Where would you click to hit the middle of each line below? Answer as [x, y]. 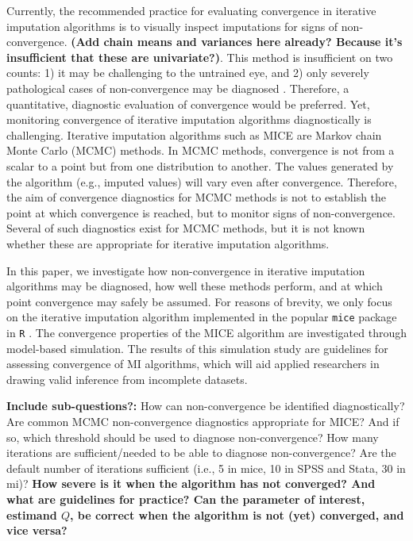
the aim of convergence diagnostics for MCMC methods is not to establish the [197, 197]
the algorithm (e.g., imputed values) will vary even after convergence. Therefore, [202, 181]
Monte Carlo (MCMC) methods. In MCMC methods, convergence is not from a [201, 150]
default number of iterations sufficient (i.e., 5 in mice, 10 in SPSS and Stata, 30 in [206, 468]
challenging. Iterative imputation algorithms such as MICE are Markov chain [194, 134]
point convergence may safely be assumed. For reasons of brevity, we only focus [199, 301]
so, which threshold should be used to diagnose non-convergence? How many [193, 437]
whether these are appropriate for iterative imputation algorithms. [168, 243]
